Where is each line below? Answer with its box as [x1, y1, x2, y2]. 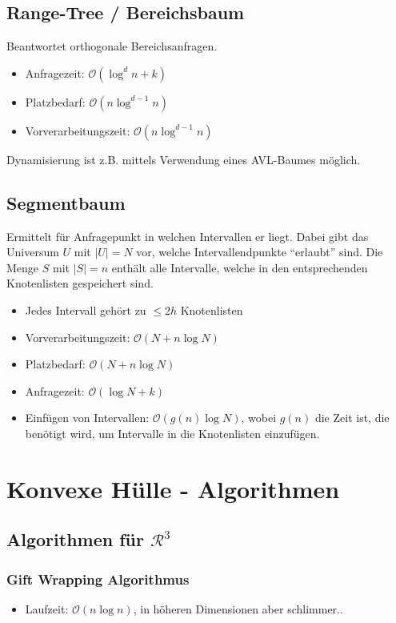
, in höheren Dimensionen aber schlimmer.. [133, 600, 343, 617]
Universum [6, 243, 59, 260]
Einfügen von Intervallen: [25, 409, 150, 426]
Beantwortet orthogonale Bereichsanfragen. [6, 38, 218, 54]
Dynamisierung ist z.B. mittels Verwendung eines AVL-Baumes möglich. [6, 151, 361, 167]
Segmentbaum [6, 190, 126, 215]
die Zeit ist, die [314, 409, 390, 426]
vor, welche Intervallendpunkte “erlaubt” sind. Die [136, 243, 383, 260]
